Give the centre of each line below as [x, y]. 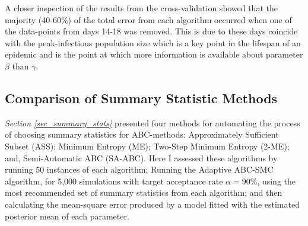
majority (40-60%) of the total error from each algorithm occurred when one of [148, 19]
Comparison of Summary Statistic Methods [141, 98]
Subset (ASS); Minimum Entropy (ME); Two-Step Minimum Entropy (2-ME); [147, 146]
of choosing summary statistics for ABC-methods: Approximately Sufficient [142, 134]
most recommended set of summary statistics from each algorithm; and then [144, 192]
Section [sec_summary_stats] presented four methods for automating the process [153, 122]
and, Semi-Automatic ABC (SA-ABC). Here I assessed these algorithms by [141, 157]
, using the [277, 181]
